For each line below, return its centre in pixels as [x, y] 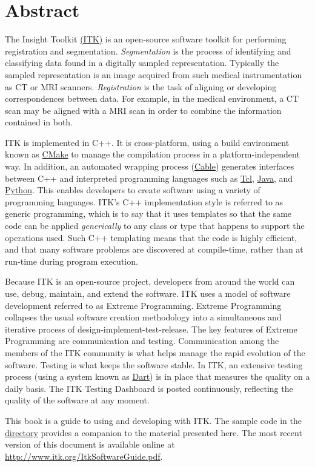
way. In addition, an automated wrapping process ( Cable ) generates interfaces [150, 166]
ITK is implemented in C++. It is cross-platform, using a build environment [147, 142]
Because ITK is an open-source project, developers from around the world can [150, 281]
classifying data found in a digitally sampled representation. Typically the [142, 63]
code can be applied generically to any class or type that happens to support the [155, 226]
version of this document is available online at [90, 444]
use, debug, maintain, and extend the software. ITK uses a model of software [148, 293]
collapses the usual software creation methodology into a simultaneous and [143, 317]
